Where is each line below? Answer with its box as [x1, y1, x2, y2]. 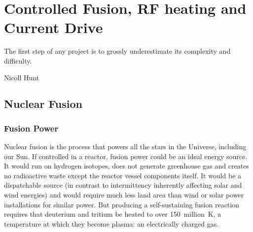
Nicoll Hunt [4, 72, 39, 82]
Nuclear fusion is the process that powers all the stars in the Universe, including [4, 141, 247, 152]
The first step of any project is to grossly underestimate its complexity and [4, 46, 231, 56]
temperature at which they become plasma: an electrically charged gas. [4, 218, 219, 229]
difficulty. [4, 55, 32, 66]
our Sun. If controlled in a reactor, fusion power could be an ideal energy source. [4, 151, 248, 161]
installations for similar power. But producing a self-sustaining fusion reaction [4, 199, 239, 209]
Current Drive [4, 17, 103, 37]
